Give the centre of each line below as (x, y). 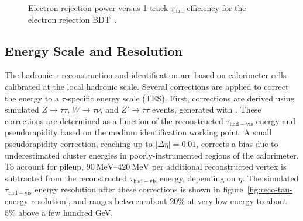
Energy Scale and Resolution (94, 50)
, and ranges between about (118, 200)
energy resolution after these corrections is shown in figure (139, 189)
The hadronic (29, 75)
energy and (276, 120)
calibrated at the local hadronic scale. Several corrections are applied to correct (147, 86)
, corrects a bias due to (237, 143)
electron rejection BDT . (73, 19)
